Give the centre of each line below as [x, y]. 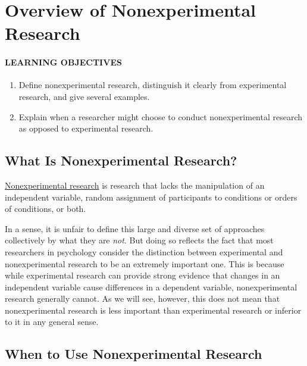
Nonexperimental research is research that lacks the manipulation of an [135, 185]
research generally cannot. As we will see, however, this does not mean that [142, 298]
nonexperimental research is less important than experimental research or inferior [153, 310]
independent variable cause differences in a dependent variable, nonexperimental [151, 287]
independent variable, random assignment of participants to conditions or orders [151, 197]
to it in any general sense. [52, 322]
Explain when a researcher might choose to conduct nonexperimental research [161, 116]
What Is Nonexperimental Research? [121, 160]
